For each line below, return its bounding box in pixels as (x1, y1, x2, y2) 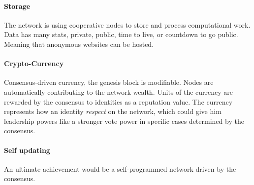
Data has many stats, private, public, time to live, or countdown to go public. (4, 29, 238, 39)
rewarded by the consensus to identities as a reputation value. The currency (4, 96, 233, 107)
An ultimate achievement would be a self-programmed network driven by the (4, 163, 236, 174)
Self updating (4, 145, 50, 155)
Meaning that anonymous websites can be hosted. (4, 38, 154, 49)
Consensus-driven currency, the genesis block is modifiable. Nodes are (4, 77, 214, 87)
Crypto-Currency (4, 58, 64, 69)
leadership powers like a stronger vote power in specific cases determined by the (4, 115, 244, 126)
